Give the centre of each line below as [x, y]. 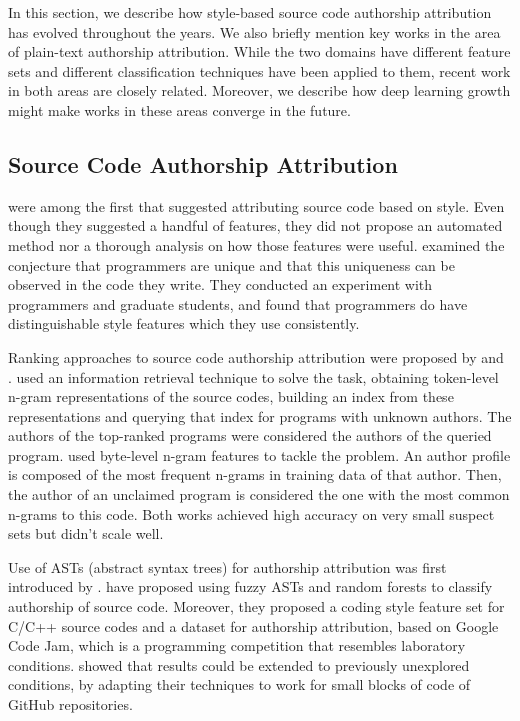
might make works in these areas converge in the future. [179, 109]
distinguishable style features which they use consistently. [184, 323]
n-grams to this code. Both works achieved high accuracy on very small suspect [251, 513]
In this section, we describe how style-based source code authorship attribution [250, 12]
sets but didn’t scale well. [86, 533]
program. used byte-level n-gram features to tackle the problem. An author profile [259, 454]
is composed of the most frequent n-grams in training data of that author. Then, [255, 474]
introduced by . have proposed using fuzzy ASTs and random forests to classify [250, 586]
